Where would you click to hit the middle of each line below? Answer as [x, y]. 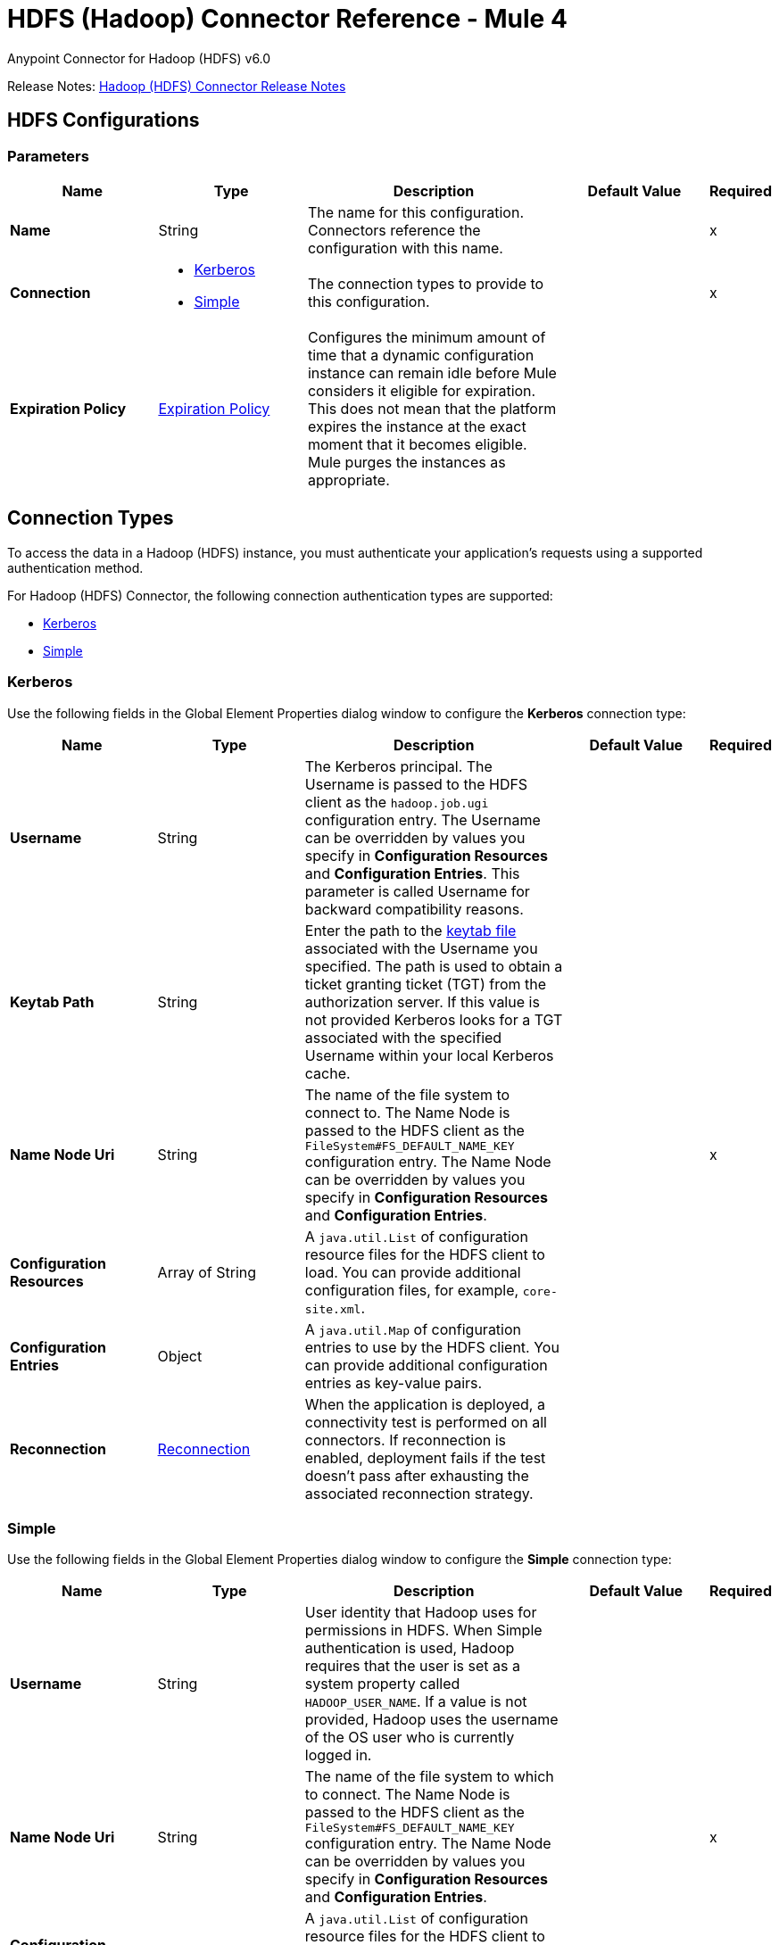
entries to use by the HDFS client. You [432, 1347]
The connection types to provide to [426, 283]
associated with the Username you [421, 948]
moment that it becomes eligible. [417, 444]
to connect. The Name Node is [407, 1795]
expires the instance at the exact [417, 426]
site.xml [333, 1309]
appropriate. [348, 480]
